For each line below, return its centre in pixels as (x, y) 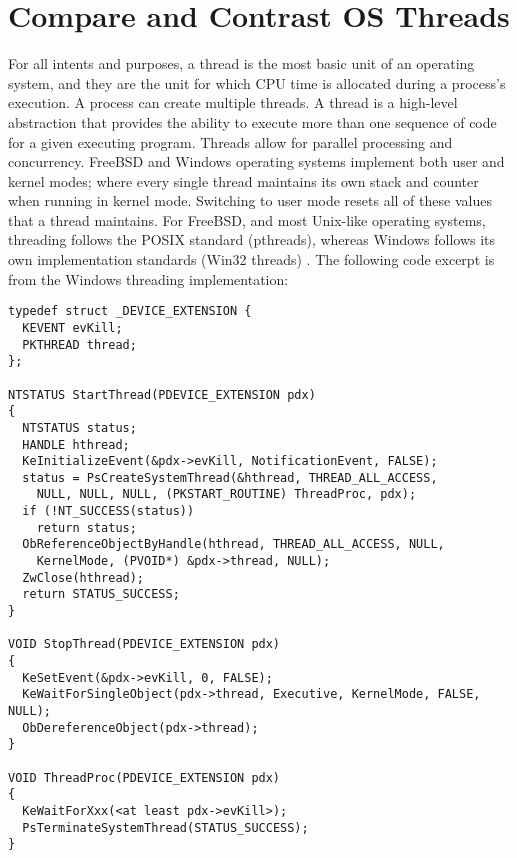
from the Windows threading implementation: (148, 278)
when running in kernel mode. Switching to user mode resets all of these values (250, 200)
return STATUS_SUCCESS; (101, 594)
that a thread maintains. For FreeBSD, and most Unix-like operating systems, (247, 219)
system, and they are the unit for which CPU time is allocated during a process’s (257, 82)
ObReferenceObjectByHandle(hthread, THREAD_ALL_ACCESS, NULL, (233, 544)
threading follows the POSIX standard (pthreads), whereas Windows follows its (252, 239)
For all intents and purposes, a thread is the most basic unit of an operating (241, 63)
